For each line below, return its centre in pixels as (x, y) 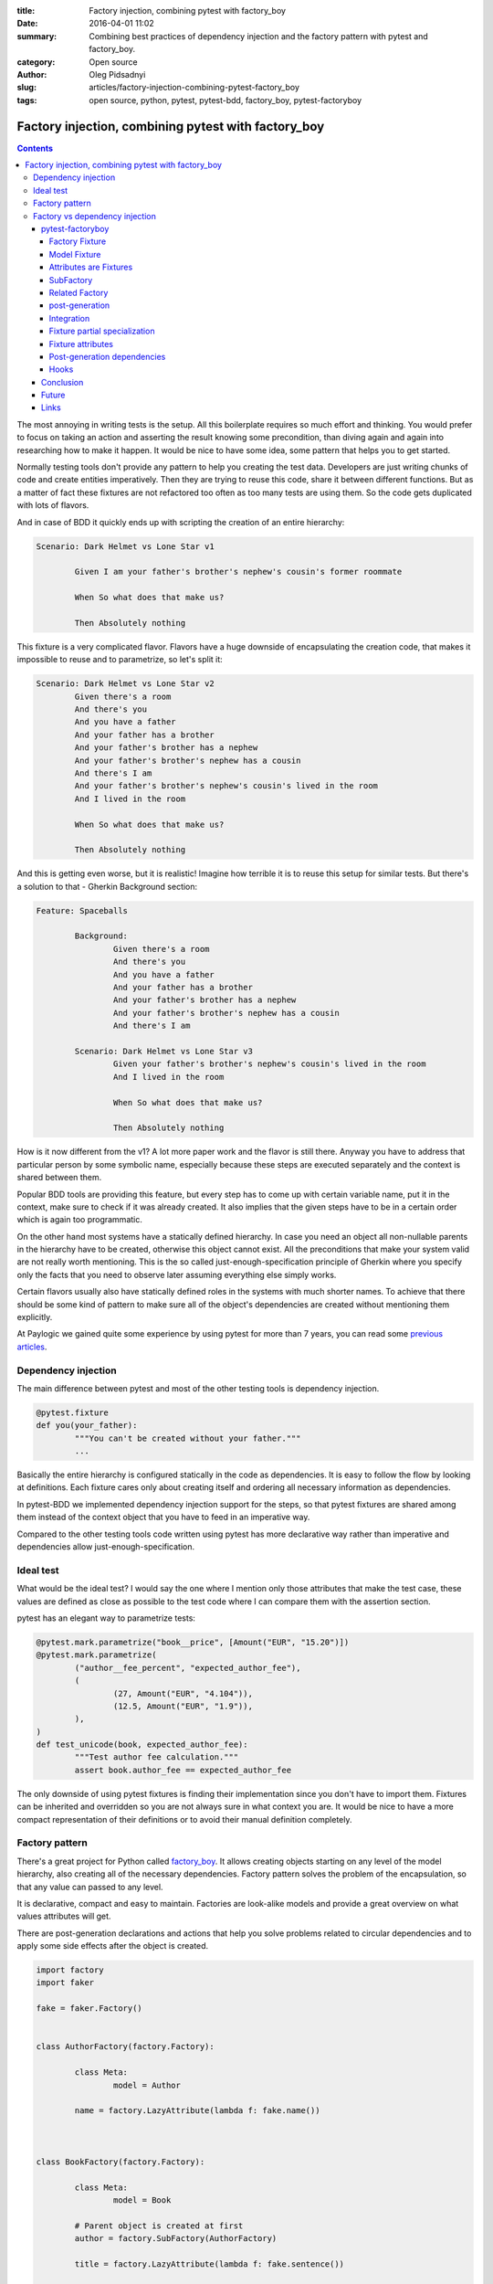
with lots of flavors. (53, 505)
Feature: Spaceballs (82, 910)
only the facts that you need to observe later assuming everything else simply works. (177, 1274)
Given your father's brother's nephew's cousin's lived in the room (269, 1064)
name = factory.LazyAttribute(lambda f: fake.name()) (197, 2111)
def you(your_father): (87, 1426)
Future (53, 395)
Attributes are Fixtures (91, 267)
